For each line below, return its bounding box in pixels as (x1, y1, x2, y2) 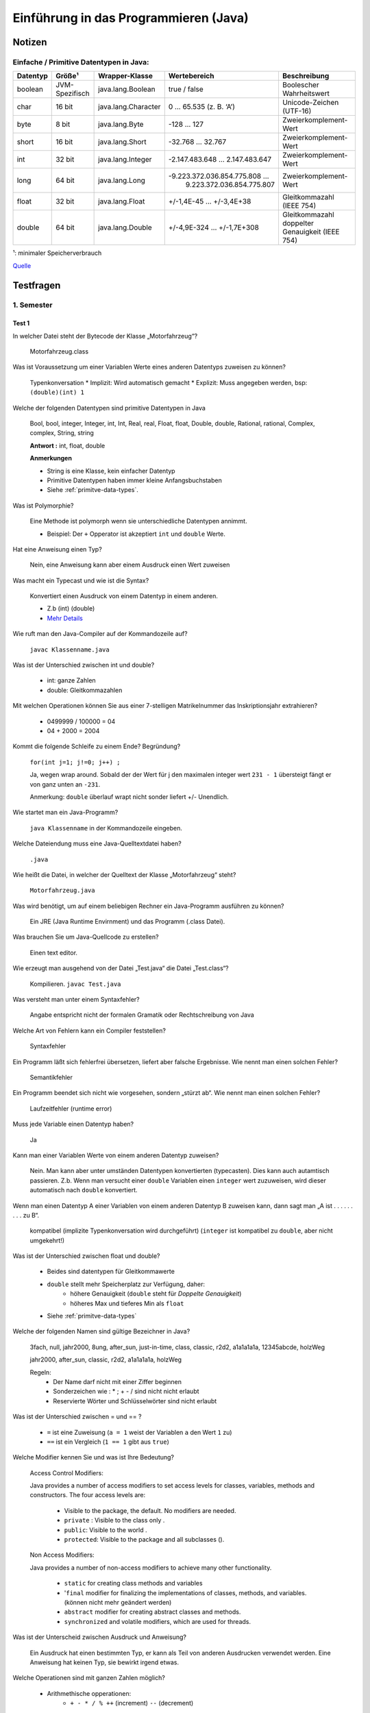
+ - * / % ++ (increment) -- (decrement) (70, 1699, 194, 1708)
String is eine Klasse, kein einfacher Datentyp (47, 467, 175, 475)
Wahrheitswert (282, 89, 330, 99)
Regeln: (29, 1368, 51, 1377)
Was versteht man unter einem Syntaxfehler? (12, 996, 140, 1004)
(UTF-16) (282, 106, 312, 116)
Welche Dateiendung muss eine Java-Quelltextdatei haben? (12, 839, 182, 848)
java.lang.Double (98, 223, 152, 232)
